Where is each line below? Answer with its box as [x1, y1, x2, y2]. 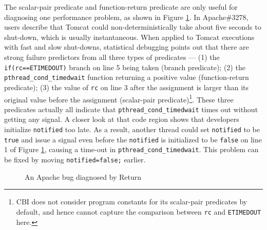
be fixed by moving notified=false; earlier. [4, 154, 146, 164]
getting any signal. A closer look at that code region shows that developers [4, 114, 239, 124]
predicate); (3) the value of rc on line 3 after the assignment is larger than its [4, 81, 249, 92]
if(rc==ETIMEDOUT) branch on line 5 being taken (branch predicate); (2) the [4, 61, 245, 72]
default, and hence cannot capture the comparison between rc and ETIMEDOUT [16, 206, 261, 217]
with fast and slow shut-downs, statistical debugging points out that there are [4, 41, 249, 52]
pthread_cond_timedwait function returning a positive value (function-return [4, 72, 249, 82]
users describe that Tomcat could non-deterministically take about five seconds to [4, 22, 261, 32]
